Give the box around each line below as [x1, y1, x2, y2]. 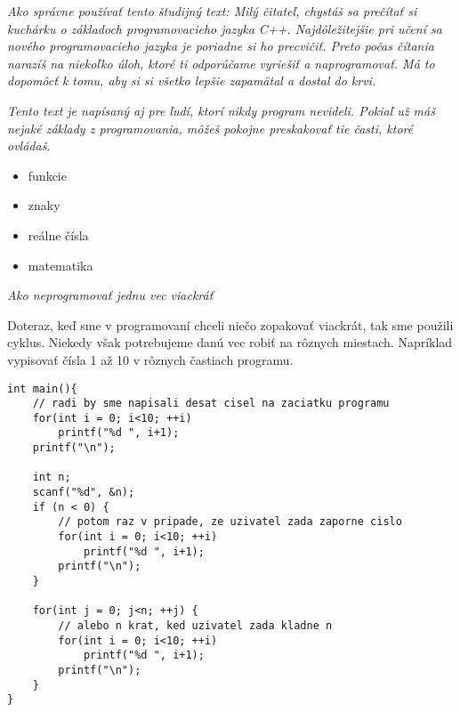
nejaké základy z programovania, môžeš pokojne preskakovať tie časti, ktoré [7, 118, 414, 137]
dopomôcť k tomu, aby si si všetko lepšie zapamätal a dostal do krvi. [7, 71, 376, 90]
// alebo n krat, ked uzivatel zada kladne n [58, 619, 333, 632]
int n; [32, 471, 71, 484]
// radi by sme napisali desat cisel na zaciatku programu [32, 397, 390, 410]
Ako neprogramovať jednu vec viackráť [7, 286, 214, 304]
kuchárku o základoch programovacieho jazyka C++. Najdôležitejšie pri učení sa [7, 19, 442, 37]
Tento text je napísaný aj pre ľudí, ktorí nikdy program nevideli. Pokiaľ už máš [7, 101, 435, 119]
